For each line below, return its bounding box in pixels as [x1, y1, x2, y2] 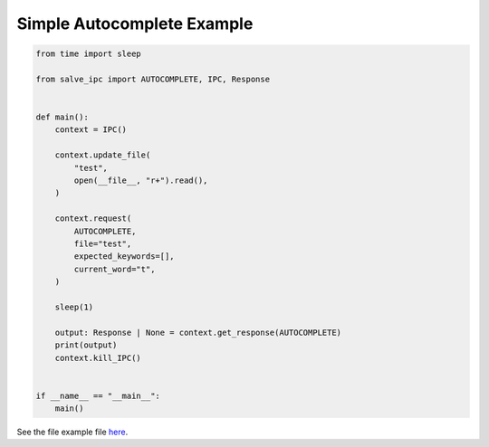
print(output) [54, 340, 118, 350]
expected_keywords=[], [73, 252, 176, 262]
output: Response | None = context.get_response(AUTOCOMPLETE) [54, 327, 342, 338]
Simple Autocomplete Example [16, 14, 254, 33]
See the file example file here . [16, 426, 129, 438]
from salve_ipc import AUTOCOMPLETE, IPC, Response [35, 73, 271, 84]
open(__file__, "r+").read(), [73, 176, 208, 185]
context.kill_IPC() [54, 353, 142, 363]
